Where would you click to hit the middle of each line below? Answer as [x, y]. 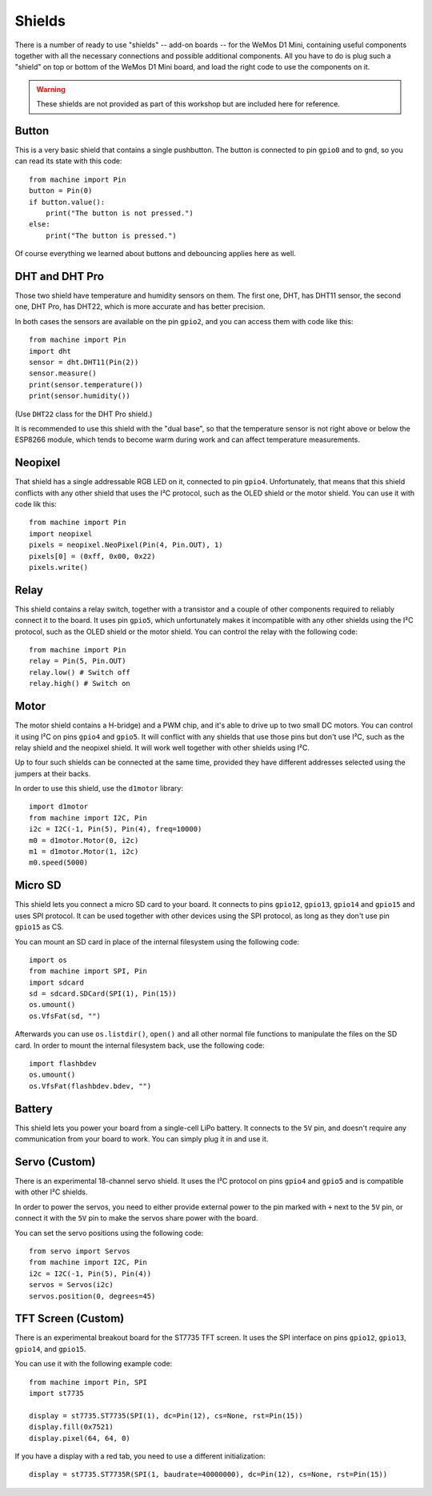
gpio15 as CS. [39, 927]
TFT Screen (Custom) [70, 1319]
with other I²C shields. [51, 1192]
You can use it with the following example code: [94, 1364]
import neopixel [61, 533]
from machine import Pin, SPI [88, 1382]
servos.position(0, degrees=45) [92, 1296]
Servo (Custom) [55, 1162]
